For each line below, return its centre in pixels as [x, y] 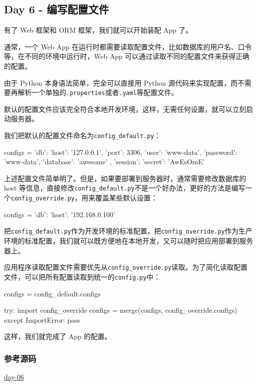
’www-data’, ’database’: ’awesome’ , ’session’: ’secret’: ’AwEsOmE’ [105, 162]
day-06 [14, 377]
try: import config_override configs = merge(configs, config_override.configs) [121, 310]
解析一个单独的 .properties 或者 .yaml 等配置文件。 [98, 92]
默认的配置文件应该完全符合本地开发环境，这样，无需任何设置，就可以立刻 [125, 109]
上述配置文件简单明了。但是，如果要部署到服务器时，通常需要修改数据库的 [125, 178]
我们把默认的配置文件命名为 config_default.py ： [83, 135]
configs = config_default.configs [52, 293]
